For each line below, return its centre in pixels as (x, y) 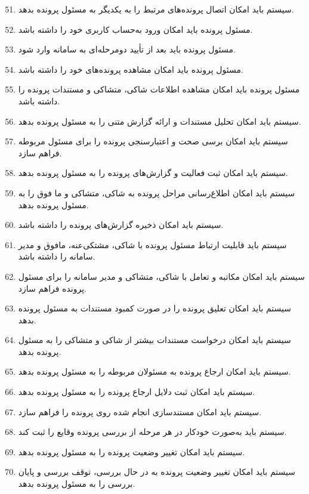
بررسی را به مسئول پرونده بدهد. (77, 484)
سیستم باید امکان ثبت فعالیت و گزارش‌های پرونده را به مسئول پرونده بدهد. (153, 173)
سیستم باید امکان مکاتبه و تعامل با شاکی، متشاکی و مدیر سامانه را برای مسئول (161, 276)
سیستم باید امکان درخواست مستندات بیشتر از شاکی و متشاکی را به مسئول (154, 340)
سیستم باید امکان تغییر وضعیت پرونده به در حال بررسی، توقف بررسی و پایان (157, 472)
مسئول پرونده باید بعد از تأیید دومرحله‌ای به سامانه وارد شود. (127, 49)
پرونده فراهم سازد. (52, 288)
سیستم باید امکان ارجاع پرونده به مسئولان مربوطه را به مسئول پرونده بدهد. (154, 371)
